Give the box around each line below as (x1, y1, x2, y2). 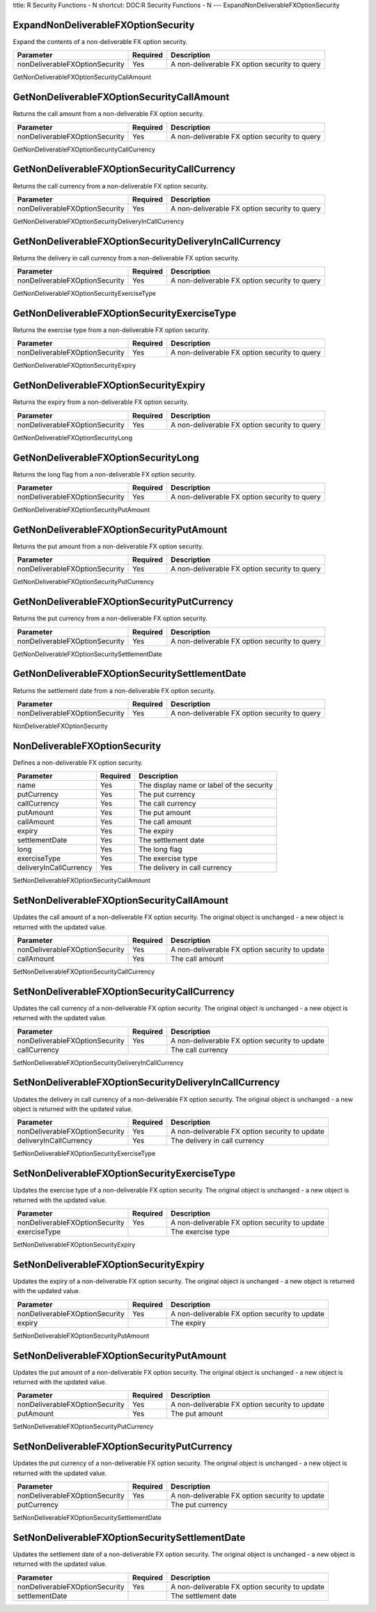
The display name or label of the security (138, 780, 273, 790)
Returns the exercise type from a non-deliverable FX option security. (13, 326, 210, 334)
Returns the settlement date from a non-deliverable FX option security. (13, 686, 216, 694)
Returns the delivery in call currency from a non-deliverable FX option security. (13, 253, 240, 262)
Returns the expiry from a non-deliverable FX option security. (13, 398, 189, 406)
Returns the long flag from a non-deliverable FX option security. (13, 470, 196, 478)
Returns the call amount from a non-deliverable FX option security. (13, 110, 205, 118)
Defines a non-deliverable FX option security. (13, 758, 143, 767)
